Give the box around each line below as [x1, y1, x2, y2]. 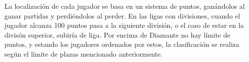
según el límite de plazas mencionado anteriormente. [4, 48, 163, 59]
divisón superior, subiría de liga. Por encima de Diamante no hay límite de [4, 29, 230, 40]
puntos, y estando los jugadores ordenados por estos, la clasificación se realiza [4, 39, 240, 49]
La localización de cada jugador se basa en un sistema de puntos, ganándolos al [4, 1, 245, 11]
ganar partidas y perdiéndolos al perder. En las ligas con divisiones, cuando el [4, 10, 240, 21]
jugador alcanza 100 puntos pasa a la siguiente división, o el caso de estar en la [4, 20, 244, 30]
